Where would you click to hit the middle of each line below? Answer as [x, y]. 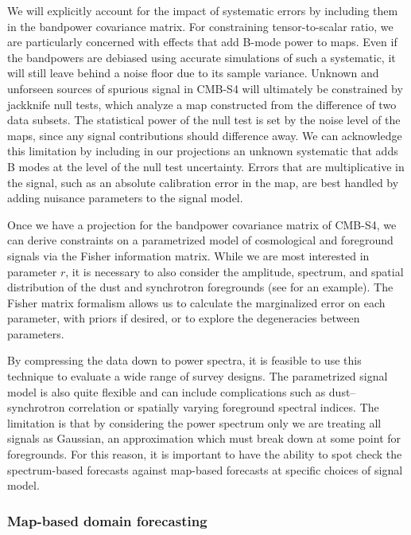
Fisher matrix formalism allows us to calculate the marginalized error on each [196, 302]
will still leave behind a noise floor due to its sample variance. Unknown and [193, 73]
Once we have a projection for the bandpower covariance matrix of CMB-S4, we [202, 224]
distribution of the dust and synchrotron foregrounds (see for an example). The [200, 287]
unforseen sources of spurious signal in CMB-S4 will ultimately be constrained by [205, 88]
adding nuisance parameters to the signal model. [125, 198]
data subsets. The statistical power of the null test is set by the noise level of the [204, 120]
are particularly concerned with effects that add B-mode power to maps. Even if [202, 42]
